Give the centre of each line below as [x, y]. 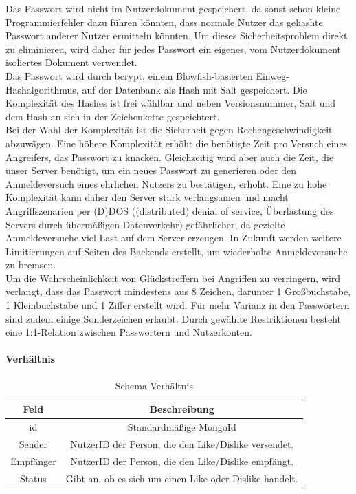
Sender [33, 443]
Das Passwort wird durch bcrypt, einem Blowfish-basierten [129, 75]
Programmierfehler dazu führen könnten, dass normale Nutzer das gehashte [164, 22]
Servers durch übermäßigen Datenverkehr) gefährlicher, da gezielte [145, 224]
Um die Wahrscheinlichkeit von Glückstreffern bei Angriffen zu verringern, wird [173, 278]
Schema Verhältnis [154, 385]
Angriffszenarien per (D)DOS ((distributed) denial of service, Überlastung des [170, 210]
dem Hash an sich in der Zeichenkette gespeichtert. [113, 116]
